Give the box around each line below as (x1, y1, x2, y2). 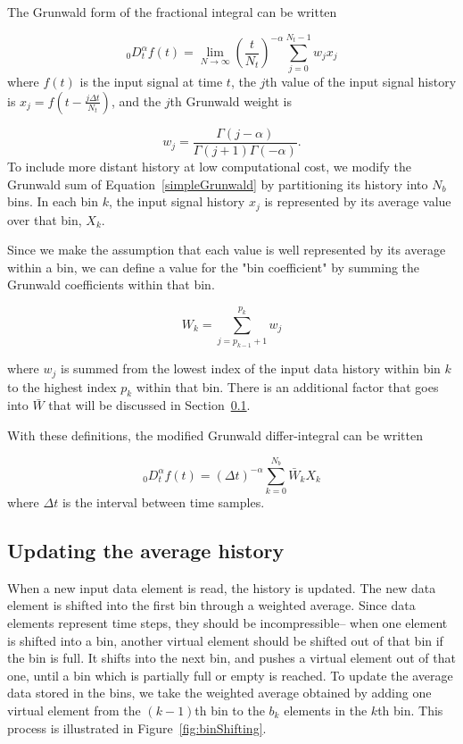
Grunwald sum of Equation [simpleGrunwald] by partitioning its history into (7, 174, 428, 193)
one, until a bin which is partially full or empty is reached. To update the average (7, 665, 453, 684)
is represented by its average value (264, 192, 451, 211)
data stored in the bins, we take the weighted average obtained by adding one (7, 683, 432, 702)
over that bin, (7, 210, 82, 229)
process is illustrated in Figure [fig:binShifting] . (7, 718, 267, 737)
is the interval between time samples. (62, 493, 265, 512)
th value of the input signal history (265, 72, 457, 91)
